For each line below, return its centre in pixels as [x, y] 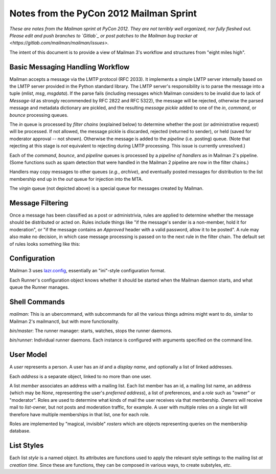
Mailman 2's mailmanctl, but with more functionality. [64, 321]
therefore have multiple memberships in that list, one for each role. [80, 414]
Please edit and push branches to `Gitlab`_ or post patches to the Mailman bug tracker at [103, 35]
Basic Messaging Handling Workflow [70, 67]
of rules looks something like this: [45, 244]
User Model [28, 355]
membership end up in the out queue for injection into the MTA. [76, 179]
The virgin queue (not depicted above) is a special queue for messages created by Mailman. [107, 188]
